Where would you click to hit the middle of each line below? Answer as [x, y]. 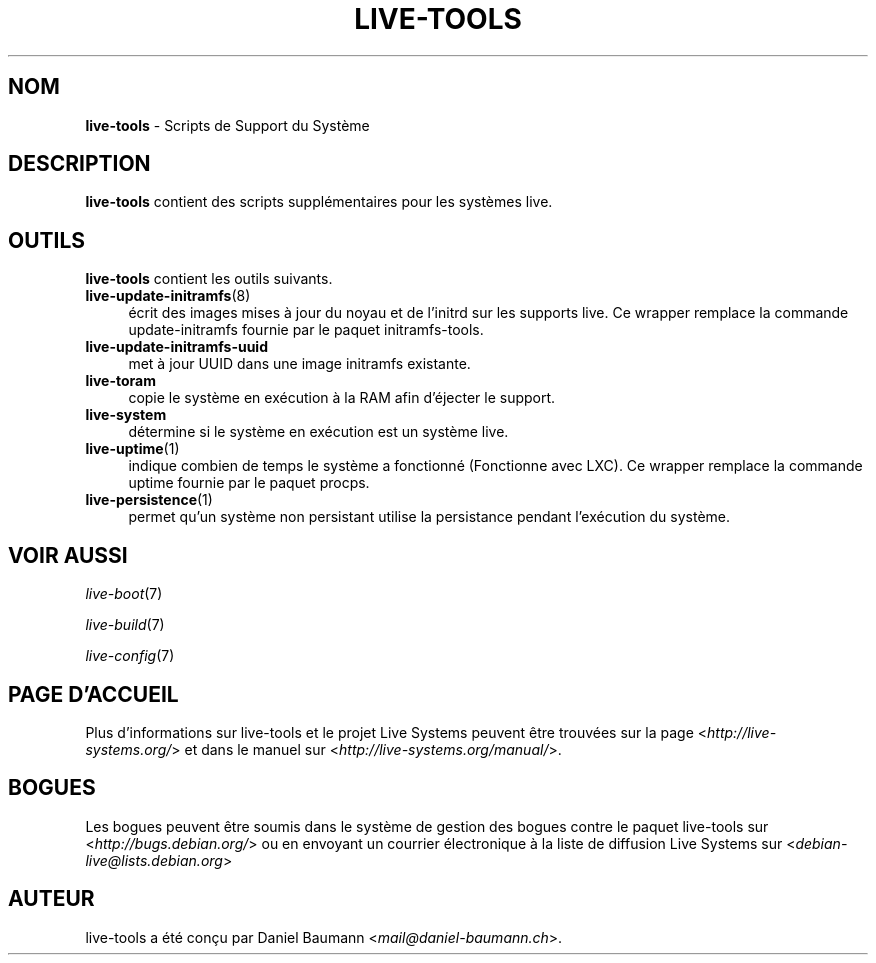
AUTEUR [51, 899]
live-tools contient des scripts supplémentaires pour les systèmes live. [319, 202]
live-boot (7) [124, 594]
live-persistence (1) [149, 500]
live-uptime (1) [132, 449]
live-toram [120, 381]
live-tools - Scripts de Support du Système [227, 125]
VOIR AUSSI [68, 555]
